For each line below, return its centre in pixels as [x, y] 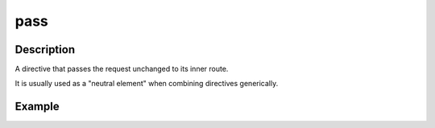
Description [45, 50]
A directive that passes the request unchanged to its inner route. [122, 69]
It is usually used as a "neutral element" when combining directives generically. [147, 84]
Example [37, 107]
